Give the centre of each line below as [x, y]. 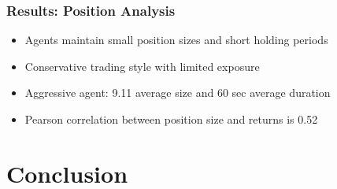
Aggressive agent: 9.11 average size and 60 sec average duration [178, 93]
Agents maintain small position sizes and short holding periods [176, 40]
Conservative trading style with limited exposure [142, 66]
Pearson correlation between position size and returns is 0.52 [171, 119]
